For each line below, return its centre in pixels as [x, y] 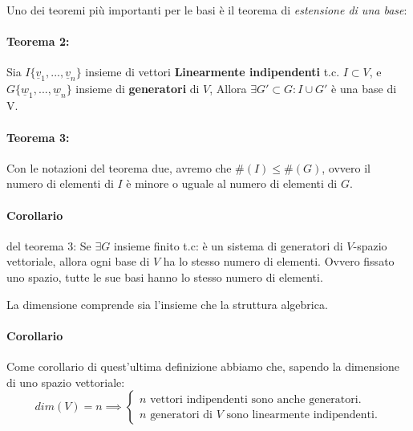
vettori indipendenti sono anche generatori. [256, 399]
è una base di [364, 89]
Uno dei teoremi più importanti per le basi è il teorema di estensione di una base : [207, 10]
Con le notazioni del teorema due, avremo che [119, 167]
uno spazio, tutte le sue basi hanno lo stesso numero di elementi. [165, 276]
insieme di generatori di [138, 89]
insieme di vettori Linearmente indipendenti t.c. [213, 72]
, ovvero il [346, 167]
